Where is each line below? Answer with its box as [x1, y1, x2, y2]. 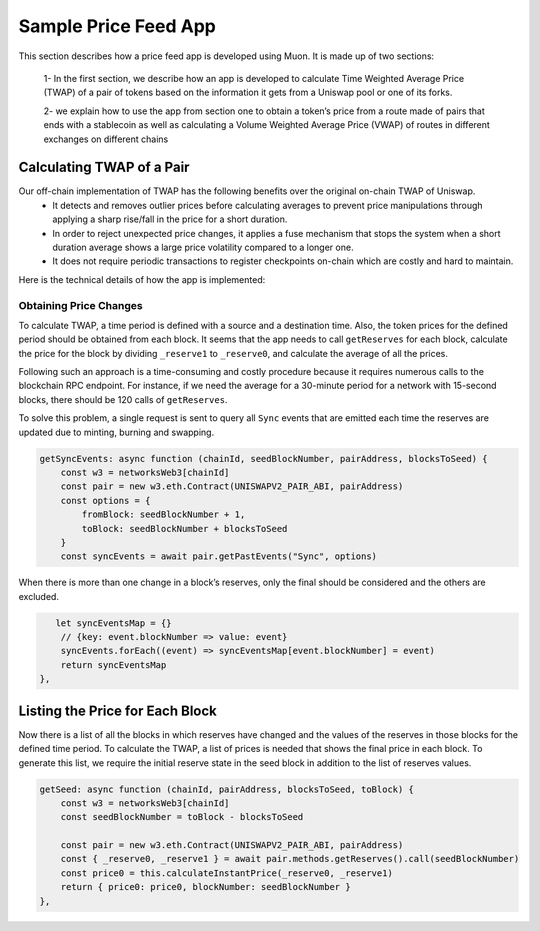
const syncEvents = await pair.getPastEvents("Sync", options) [60, 551, 378, 562]
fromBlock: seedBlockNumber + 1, [81, 509, 246, 520]
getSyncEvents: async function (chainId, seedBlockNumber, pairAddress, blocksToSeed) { [39, 453, 489, 464]
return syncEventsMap [60, 659, 167, 670]
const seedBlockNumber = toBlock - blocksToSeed [60, 811, 304, 823]
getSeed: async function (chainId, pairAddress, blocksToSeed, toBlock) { [39, 783, 415, 795]
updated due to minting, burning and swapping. [18, 426, 215, 438]
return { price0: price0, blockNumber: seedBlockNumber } [60, 881, 351, 893]
